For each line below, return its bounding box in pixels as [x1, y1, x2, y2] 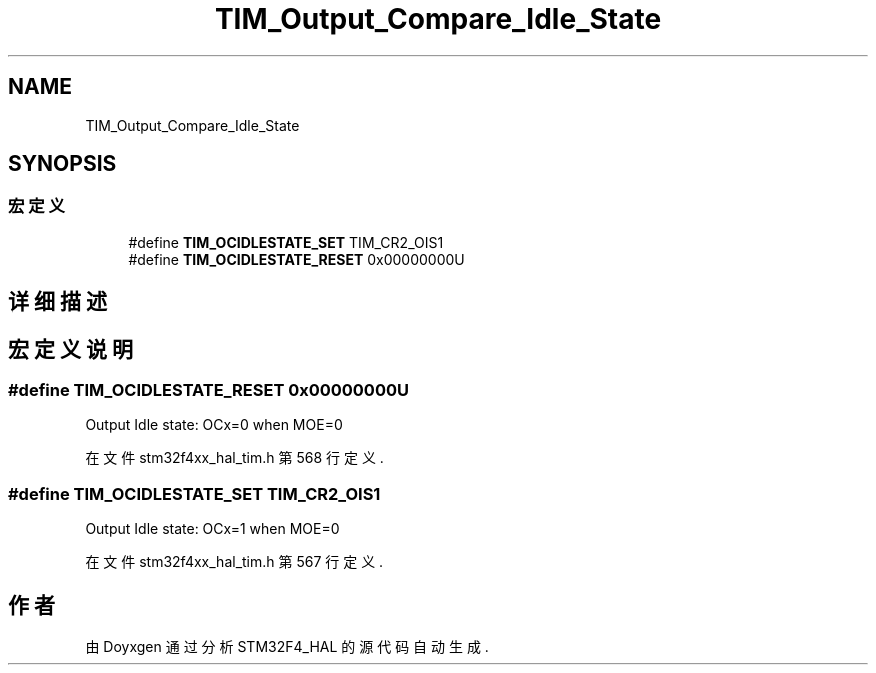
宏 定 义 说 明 [8, 336, 133, 362]
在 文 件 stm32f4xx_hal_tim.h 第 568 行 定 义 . [85, 449, 384, 467]
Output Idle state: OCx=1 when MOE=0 [85, 520, 340, 538]
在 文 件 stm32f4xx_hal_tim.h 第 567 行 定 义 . [85, 553, 384, 571]
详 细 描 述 [8, 289, 107, 315]
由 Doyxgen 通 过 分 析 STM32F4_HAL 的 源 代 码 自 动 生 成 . [85, 638, 489, 656]
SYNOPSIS [8, 151, 117, 177]
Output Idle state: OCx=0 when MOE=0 [85, 416, 343, 434]
